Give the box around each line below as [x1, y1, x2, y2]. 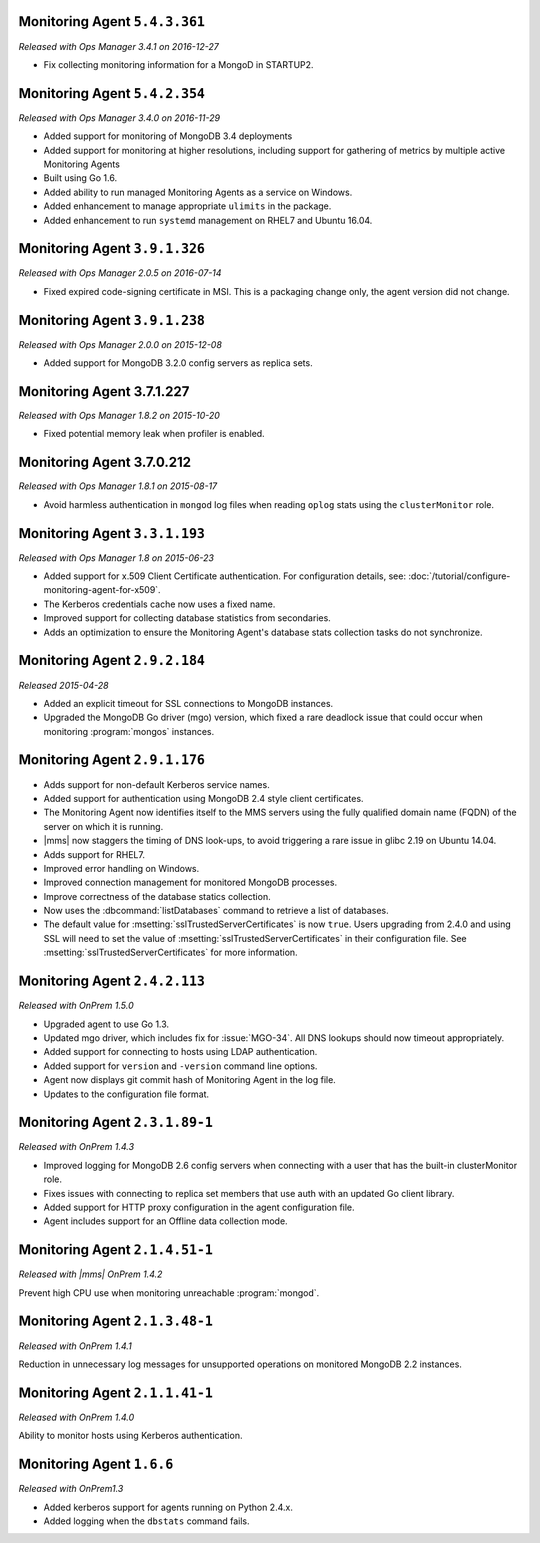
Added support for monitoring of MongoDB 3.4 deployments [43, 130, 293, 142]
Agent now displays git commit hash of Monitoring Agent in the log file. [43, 1074, 337, 1086]
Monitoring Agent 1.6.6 [18, 1456, 174, 1473]
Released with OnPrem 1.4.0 [18, 1411, 135, 1423]
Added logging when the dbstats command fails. [43, 1515, 250, 1527]
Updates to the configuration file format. [43, 1088, 210, 1100]
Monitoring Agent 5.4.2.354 [18, 85, 205, 102]
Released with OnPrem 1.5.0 [18, 1000, 134, 1012]
